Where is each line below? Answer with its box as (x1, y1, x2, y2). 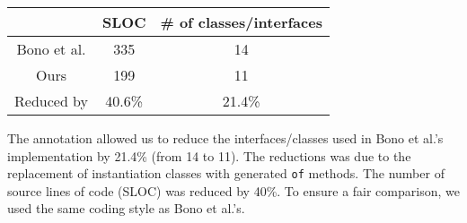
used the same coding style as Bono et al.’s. (7, 199, 245, 218)
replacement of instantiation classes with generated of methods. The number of (7, 164, 445, 183)
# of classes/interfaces (160, 12, 322, 32)
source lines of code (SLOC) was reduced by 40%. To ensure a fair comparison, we (7, 181, 460, 200)
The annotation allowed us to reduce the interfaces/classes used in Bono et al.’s (7, 129, 444, 147)
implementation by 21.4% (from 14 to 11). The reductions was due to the (7, 146, 411, 165)
